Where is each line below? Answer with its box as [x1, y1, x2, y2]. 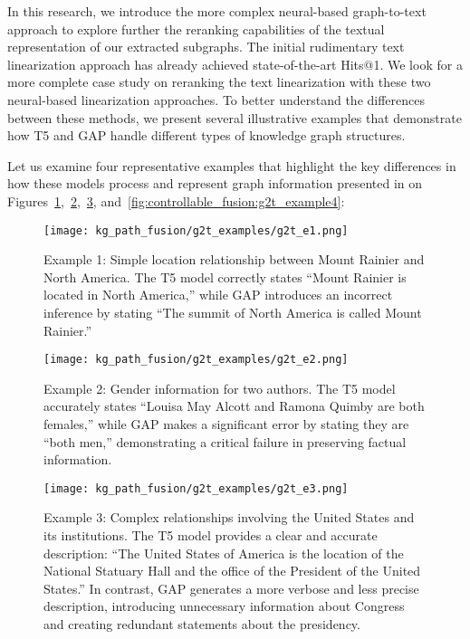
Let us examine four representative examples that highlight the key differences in [7, 156, 456, 175]
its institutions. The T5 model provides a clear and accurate [43, 526, 378, 545]
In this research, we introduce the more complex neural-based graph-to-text [7, 2, 427, 20]
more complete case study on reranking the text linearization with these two [7, 72, 431, 91]
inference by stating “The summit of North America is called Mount [43, 302, 422, 321]
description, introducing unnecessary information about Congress [43, 596, 405, 615]
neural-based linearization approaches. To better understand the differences [7, 90, 426, 109]
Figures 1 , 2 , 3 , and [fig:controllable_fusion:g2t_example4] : [7, 191, 345, 210]
